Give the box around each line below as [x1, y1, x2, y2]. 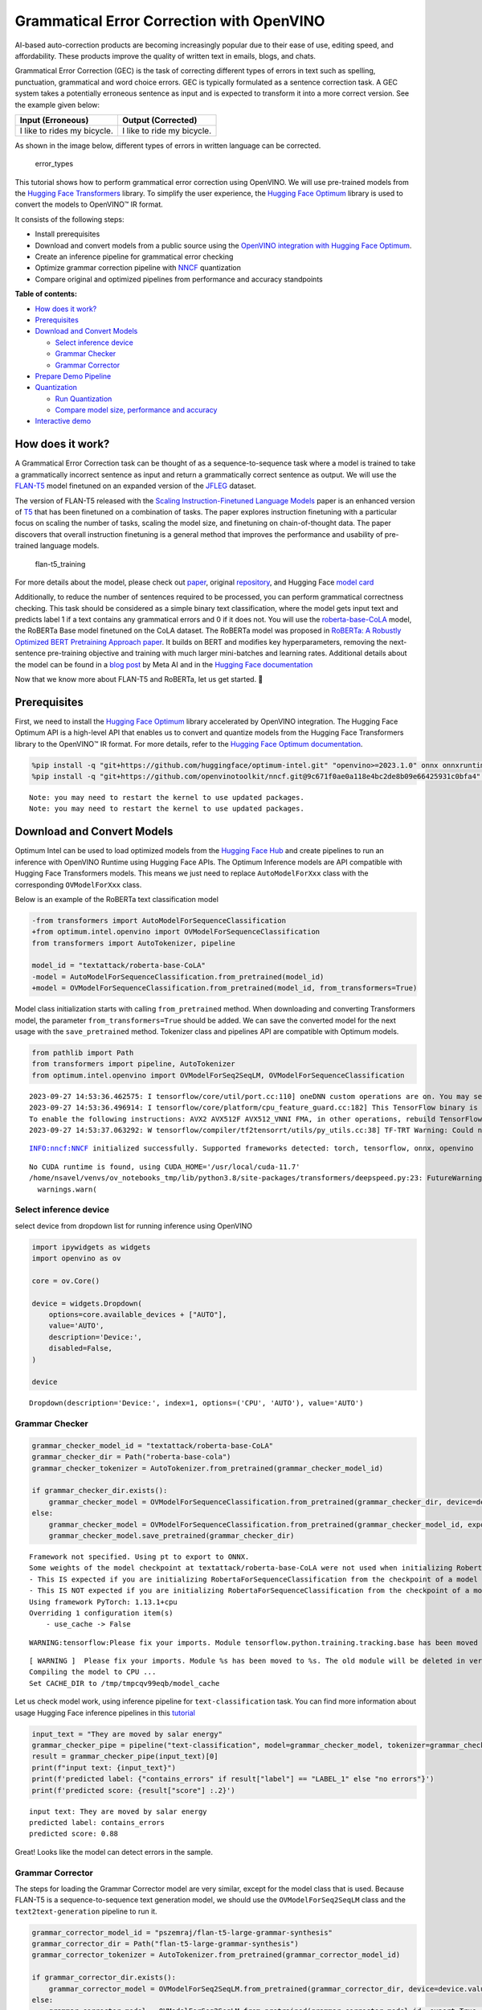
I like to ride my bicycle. [121, 125, 212, 136]
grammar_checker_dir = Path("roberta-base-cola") [31, 1452, 231, 1462]
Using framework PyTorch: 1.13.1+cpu [29, 1597, 178, 1606]
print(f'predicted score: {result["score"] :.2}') [31, 1786, 236, 1795]
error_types [35, 159, 74, 169]
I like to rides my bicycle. [19, 125, 114, 136]
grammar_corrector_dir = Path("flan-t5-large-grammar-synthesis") [31, 1939, 299, 1949]
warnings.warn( [37, 1184, 97, 1194]
